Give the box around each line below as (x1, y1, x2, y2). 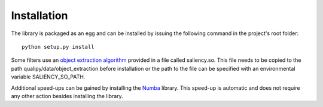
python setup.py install (22, 43, 95, 50)
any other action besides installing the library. (11, 92, 124, 99)
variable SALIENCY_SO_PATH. (11, 73, 86, 80)
